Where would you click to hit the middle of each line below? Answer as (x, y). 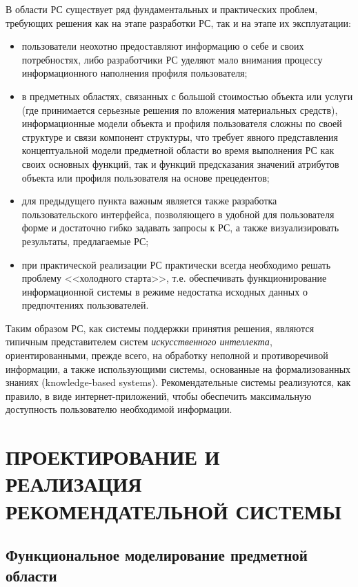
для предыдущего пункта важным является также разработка (149, 201)
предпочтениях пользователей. (85, 305)
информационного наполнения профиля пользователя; (135, 73)
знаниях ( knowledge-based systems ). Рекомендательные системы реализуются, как (178, 382)
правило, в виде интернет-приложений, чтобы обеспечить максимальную (159, 395)
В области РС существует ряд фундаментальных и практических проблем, (162, 9)
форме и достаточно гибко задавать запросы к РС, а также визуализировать (180, 228)
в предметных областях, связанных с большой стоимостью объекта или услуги (187, 96)
